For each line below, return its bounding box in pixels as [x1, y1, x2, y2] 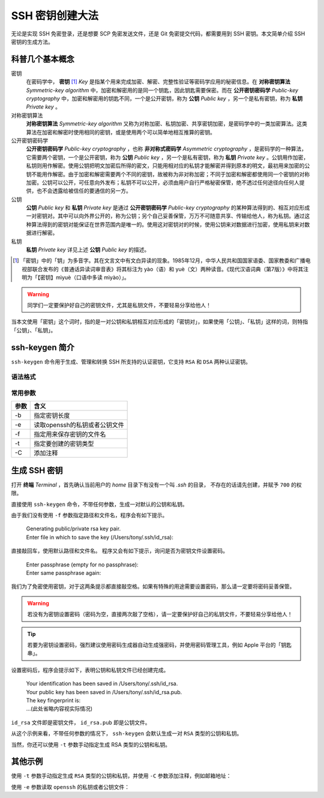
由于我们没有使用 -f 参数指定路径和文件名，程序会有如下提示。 [11, 512, 168, 519]
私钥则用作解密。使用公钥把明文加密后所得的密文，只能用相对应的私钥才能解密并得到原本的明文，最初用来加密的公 [26, 162, 310, 169]
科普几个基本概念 [11, 54, 74, 64]
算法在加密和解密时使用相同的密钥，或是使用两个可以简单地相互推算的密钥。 [26, 128, 215, 136]
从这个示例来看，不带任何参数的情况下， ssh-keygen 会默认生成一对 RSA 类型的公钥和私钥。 [11, 730, 242, 737]
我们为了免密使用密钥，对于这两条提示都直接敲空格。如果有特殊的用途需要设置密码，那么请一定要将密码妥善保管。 [11, 583, 295, 590]
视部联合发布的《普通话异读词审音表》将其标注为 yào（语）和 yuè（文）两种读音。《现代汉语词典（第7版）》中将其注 [22, 265, 309, 272]
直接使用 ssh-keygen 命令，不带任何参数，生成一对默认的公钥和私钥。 [11, 500, 188, 508]
